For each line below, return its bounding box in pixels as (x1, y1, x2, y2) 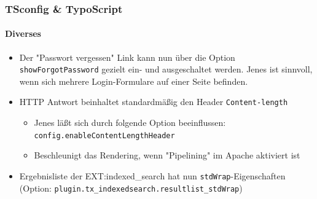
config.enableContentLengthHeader (34, 131, 175, 140)
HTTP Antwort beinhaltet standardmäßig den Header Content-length (19, 95, 288, 108)
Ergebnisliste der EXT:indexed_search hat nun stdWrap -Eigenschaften (19, 169, 286, 182)
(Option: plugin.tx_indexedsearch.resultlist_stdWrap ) (19, 181, 243, 194)
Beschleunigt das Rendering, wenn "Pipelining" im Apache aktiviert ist (34, 149, 300, 162)
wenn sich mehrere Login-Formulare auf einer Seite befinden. (19, 74, 248, 87)
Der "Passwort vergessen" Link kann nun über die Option (19, 50, 235, 63)
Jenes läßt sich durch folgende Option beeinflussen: (34, 116, 226, 129)
